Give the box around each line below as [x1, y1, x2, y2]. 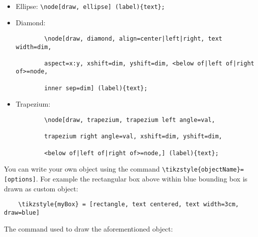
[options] [4, 176, 36, 183]
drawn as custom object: [4, 183, 79, 193]
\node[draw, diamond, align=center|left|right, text [44, 35, 223, 42]
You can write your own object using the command [4, 164, 160, 174]
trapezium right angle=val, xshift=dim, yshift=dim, [44, 133, 223, 140]
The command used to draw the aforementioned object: [4, 223, 173, 234]
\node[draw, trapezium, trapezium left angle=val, [44, 117, 215, 124]
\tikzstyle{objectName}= [162, 166, 244, 174]
